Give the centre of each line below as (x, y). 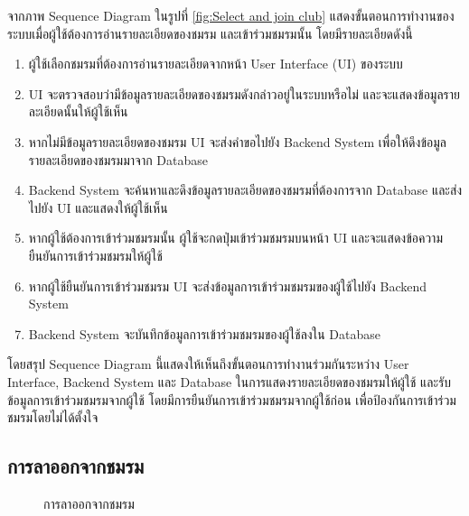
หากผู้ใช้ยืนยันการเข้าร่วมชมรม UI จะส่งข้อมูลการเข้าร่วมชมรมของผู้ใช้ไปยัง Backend (228, 286)
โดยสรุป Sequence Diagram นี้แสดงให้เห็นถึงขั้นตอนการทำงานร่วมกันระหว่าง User (208, 364)
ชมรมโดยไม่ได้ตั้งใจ (53, 417)
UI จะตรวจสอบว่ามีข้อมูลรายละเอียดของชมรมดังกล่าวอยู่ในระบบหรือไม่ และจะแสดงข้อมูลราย (244, 93)
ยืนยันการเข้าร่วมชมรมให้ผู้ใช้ (95, 255)
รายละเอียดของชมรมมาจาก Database (118, 159)
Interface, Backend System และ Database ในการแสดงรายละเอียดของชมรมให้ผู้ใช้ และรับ (230, 381)
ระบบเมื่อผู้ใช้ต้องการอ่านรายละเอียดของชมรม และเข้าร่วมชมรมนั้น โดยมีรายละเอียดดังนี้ (210, 33)
